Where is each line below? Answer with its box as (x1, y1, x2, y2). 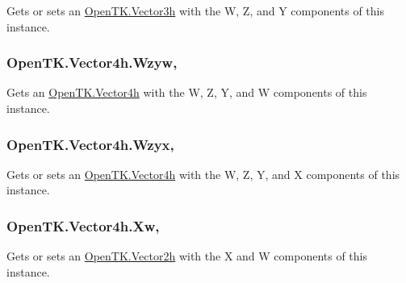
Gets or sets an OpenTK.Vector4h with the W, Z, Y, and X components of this (6, 165, 400, 182)
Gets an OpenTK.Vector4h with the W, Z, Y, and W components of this (6, 84, 367, 101)
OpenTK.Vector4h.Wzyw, (6, 52, 178, 73)
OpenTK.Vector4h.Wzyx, (6, 134, 174, 154)
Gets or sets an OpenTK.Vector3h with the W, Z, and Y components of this (6, 2, 385, 19)
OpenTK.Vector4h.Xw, (6, 215, 160, 235)
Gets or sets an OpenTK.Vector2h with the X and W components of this (6, 248, 368, 264)
